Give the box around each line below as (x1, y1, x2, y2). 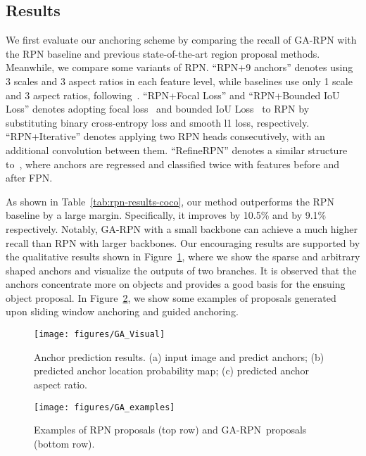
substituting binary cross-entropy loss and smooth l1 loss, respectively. (6, 115, 310, 129)
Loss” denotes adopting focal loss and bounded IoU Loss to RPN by (6, 101, 310, 116)
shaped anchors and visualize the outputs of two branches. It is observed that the (6, 262, 357, 277)
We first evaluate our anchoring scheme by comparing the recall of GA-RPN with (6, 32, 357, 47)
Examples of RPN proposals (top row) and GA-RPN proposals (34, 422, 307, 437)
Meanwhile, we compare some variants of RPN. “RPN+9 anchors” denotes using (6, 60, 353, 75)
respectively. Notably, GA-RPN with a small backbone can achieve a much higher (6, 221, 358, 236)
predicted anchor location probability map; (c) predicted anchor (34, 363, 310, 378)
